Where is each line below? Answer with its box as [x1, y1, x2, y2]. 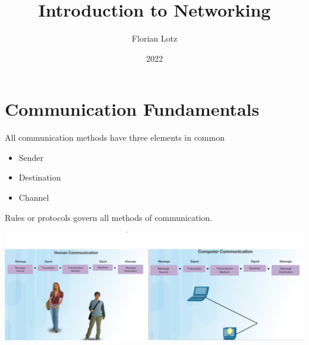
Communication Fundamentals [5, 97, 260, 121]
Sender [18, 151, 44, 163]
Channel [18, 191, 49, 204]
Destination [18, 171, 61, 183]
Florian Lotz [131, 32, 178, 45]
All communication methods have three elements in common [5, 131, 225, 144]
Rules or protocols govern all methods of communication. [5, 211, 212, 223]
